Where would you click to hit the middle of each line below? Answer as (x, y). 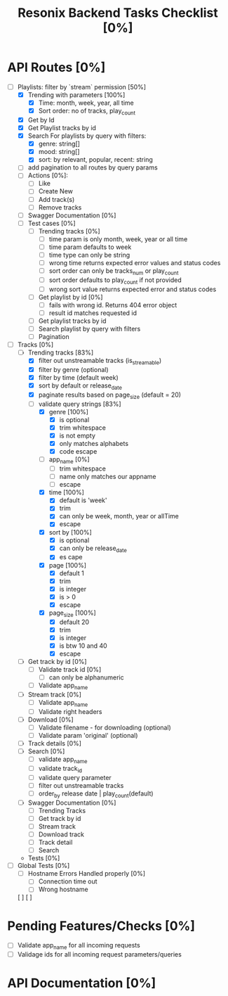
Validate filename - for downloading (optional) (105, 727)
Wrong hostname (63, 889)
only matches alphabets (94, 444)
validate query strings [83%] (80, 404)
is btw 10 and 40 (83, 646)
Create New (56, 191)
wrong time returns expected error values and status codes (135, 263)
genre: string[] (59, 144)
